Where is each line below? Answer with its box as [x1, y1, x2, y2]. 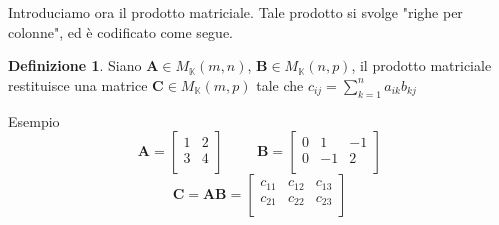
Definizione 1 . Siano [8, 55, 142, 76]
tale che [256, 74, 304, 95]
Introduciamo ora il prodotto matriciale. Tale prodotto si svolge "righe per [8, 2, 463, 22]
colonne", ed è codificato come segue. [8, 21, 233, 42]
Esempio [8, 110, 60, 131]
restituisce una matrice [8, 74, 148, 95]
